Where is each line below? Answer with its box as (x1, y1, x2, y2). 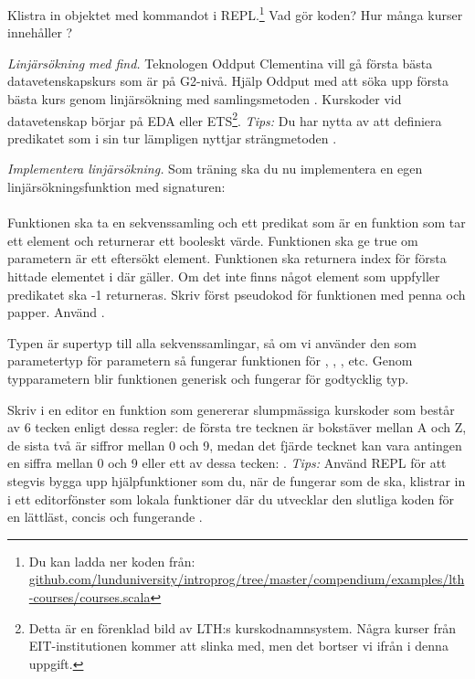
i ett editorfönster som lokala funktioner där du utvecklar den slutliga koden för (7, 489, 454, 508)
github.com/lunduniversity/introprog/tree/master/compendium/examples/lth (28, 569, 465, 589)
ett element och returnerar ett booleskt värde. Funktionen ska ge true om (7, 230, 418, 249)
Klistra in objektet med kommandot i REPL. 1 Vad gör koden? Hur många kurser (7, 3, 463, 24)
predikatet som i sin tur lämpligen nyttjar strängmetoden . (7, 128, 337, 147)
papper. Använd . (7, 302, 105, 322)
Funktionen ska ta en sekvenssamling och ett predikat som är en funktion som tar (7, 213, 466, 232)
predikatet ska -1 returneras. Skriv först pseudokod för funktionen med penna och (7, 284, 466, 303)
